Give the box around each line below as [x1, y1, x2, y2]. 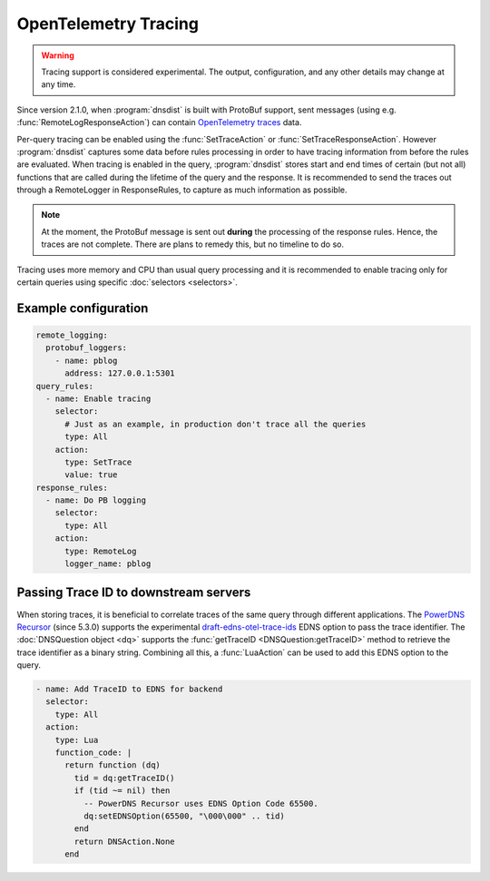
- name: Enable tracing [45, 393, 152, 404]
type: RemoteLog [64, 545, 137, 556]
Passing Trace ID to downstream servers [16, 585, 251, 601]
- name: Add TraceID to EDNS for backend [35, 684, 223, 694]
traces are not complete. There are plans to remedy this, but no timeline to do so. [41, 239, 345, 250]
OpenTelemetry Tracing [16, 14, 200, 34]
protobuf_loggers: [45, 343, 127, 353]
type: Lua [54, 735, 99, 745]
